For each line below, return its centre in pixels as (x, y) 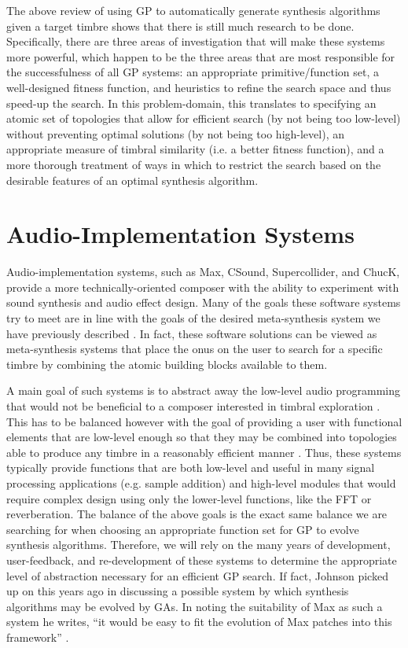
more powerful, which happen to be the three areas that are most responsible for (201, 56)
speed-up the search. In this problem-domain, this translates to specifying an (191, 103)
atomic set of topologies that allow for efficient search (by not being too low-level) (204, 118)
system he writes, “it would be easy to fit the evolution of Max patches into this (199, 622)
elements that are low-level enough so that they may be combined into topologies (202, 437)
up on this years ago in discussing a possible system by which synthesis (178, 591)
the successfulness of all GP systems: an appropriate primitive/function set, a (193, 72)
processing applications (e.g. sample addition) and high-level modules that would (201, 482)
